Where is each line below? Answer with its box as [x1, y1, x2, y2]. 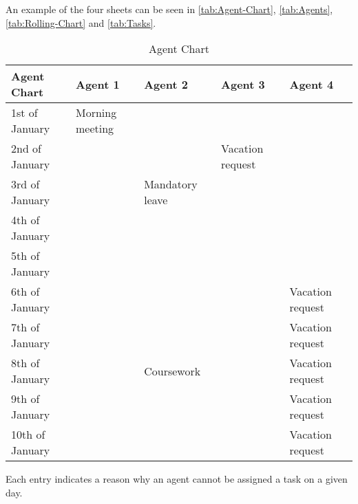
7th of [11, 319, 40, 336]
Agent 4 [289, 76, 334, 92]
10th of [11, 426, 45, 443]
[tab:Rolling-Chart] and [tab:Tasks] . [6, 15, 156, 30]
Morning [76, 105, 117, 121]
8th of [11, 355, 40, 371]
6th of [11, 283, 40, 300]
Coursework [144, 362, 201, 379]
